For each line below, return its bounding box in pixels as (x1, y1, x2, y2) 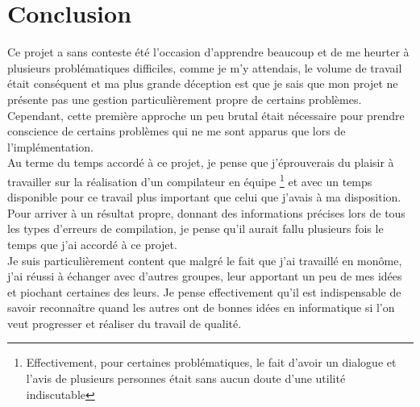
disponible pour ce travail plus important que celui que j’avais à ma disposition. (7, 189, 401, 206)
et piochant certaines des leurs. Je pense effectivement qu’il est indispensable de (7, 283, 401, 300)
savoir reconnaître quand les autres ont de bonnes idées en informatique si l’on (7, 299, 395, 316)
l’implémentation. (7, 138, 94, 155)
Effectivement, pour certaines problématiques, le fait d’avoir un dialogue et (26, 354, 397, 371)
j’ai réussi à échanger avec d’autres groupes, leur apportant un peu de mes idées (7, 268, 402, 284)
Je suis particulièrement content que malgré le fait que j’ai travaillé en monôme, (7, 251, 402, 268)
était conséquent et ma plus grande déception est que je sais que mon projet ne (7, 75, 398, 92)
